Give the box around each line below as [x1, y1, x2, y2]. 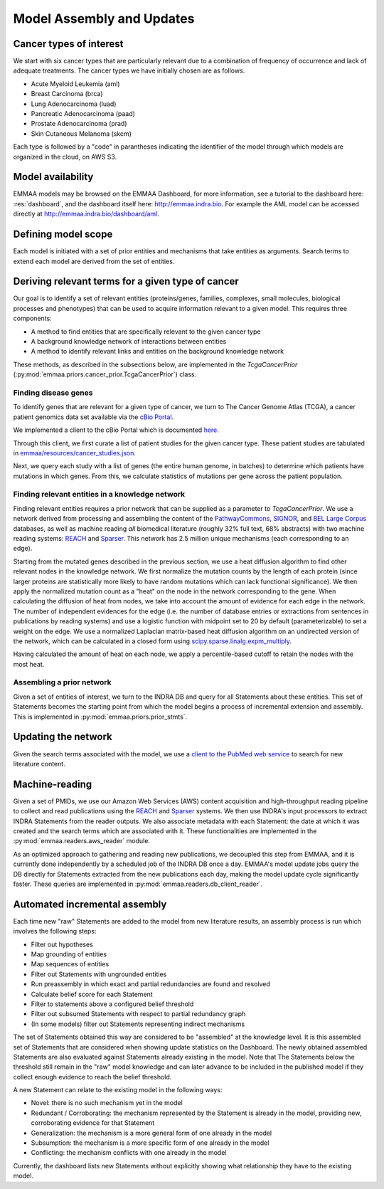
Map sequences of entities [31, 960, 110, 968]
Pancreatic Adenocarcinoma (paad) [31, 110, 135, 118]
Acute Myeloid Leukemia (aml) [31, 79, 120, 88]
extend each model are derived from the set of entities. [13, 257, 175, 265]
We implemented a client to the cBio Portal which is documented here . [13, 426, 220, 434]
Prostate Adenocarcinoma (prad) [31, 120, 127, 128]
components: [13, 314, 53, 323]
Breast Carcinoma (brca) [31, 90, 103, 98]
